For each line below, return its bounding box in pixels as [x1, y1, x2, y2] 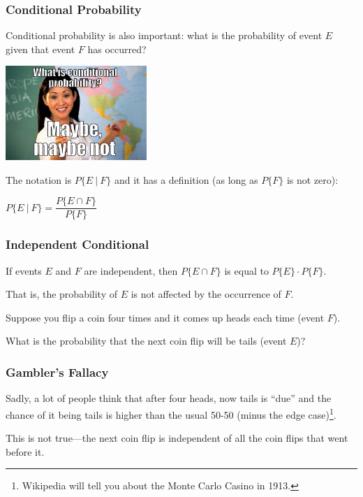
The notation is [6, 172, 72, 187]
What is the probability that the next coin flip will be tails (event [6, 333, 287, 348]
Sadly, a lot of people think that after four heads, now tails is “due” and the [6, 391, 332, 405]
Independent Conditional [6, 236, 149, 253]
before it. [6, 444, 45, 459]
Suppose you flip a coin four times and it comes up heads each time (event [6, 310, 325, 324]
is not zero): [286, 172, 339, 187]
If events [6, 263, 42, 278]
